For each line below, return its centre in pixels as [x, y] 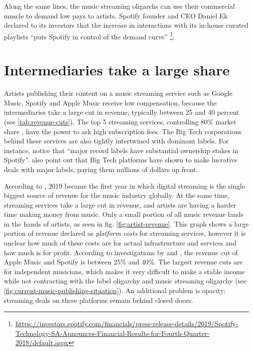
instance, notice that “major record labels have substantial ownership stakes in [121, 150]
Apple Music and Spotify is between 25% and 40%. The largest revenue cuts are [123, 262]
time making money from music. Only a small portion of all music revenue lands [124, 214]
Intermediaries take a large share [117, 70]
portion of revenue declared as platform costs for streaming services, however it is [125, 233]
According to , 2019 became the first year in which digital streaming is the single [125, 185]
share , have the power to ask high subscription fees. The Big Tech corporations [123, 131]
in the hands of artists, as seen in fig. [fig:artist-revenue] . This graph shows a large [126, 223]
